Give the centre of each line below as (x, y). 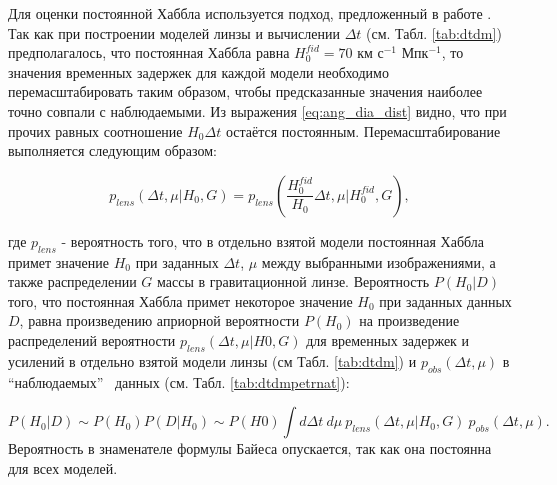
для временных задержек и (388, 339)
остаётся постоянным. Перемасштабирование (363, 130)
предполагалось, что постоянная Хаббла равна (149, 52)
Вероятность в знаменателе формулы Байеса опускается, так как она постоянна (250, 448)
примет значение (58, 261)
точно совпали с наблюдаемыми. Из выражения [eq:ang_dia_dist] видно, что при (257, 110)
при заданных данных (445, 300)
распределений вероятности (92, 339)
